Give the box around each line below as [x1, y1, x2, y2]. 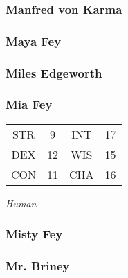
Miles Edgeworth [6, 64, 102, 81]
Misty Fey [6, 225, 63, 243]
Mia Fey [6, 96, 53, 113]
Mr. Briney [6, 257, 70, 275]
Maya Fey [6, 32, 62, 49]
